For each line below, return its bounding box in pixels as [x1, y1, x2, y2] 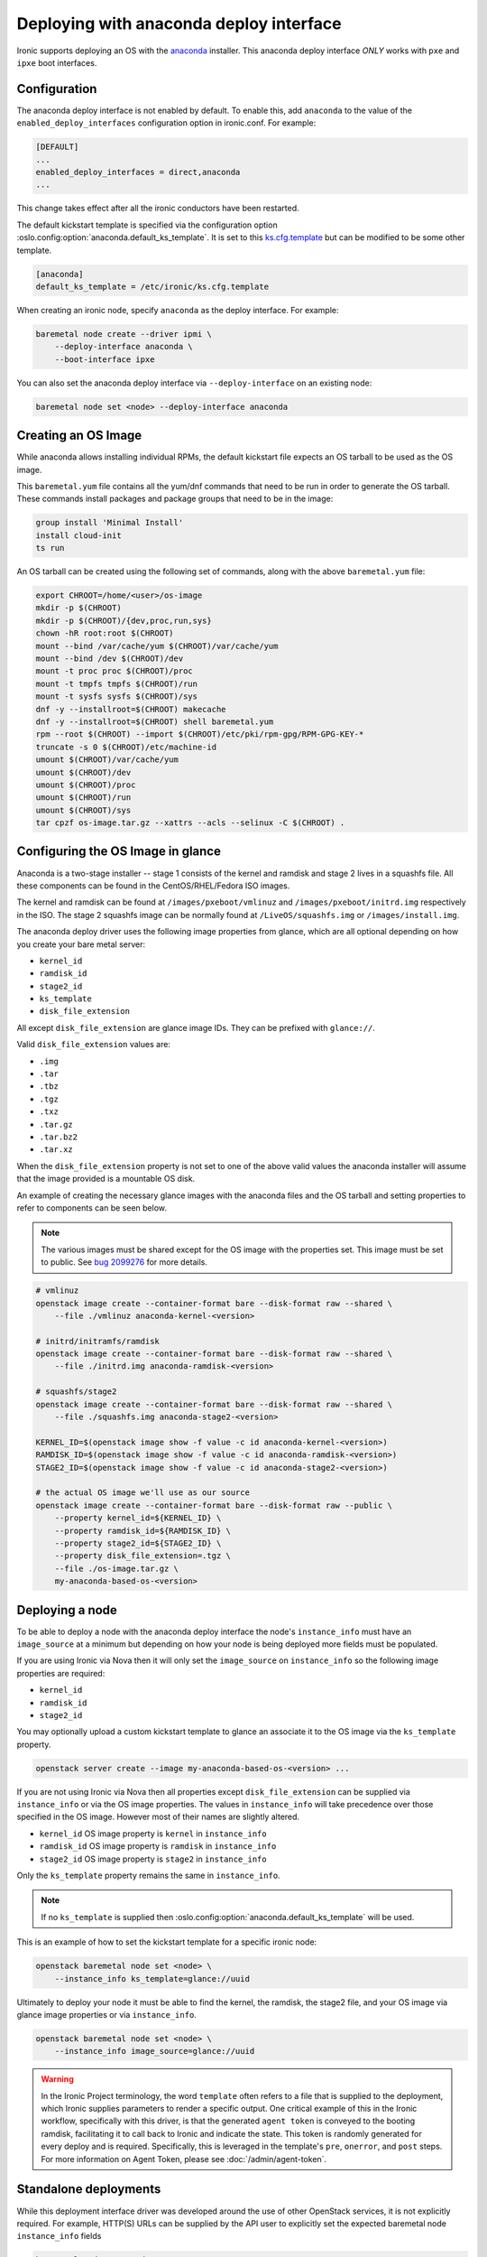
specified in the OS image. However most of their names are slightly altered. [16, 1811, 300, 1823]
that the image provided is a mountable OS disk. [16, 1174, 196, 1184]
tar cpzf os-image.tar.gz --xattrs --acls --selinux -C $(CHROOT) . [35, 818, 345, 828]
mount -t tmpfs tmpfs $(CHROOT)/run [35, 678, 198, 689]
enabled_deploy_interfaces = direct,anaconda [35, 167, 241, 177]
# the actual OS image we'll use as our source [35, 1488, 250, 1498]
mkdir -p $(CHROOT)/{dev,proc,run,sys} [35, 615, 212, 626]
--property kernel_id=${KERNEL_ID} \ [54, 1513, 222, 1523]
